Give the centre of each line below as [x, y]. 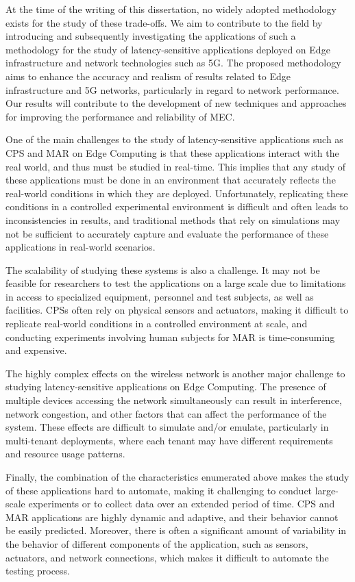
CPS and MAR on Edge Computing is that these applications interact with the [172, 152]
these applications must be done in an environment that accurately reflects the [171, 180]
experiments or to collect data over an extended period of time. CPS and [182, 504]
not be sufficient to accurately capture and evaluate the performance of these [167, 233]
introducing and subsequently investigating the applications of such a [151, 36]
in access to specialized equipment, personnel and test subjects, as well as [160, 296]
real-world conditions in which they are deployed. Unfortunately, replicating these [177, 193]
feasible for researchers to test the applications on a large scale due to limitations [176, 283]
